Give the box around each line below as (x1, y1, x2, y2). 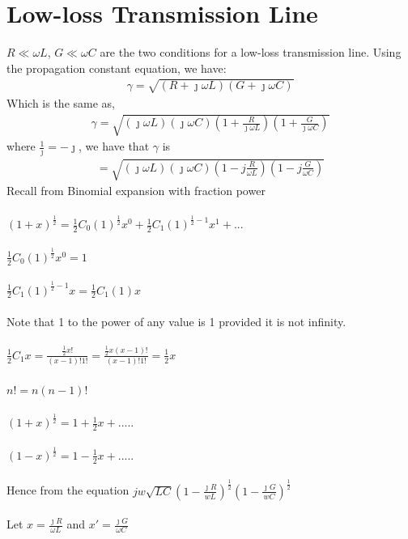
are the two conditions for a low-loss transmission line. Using (100, 44, 402, 61)
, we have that (79, 138, 150, 155)
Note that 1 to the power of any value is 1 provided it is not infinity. (6, 313, 346, 329)
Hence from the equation (6, 482, 130, 499)
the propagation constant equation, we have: (6, 59, 227, 76)
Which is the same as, (6, 94, 115, 111)
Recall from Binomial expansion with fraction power (6, 182, 266, 199)
